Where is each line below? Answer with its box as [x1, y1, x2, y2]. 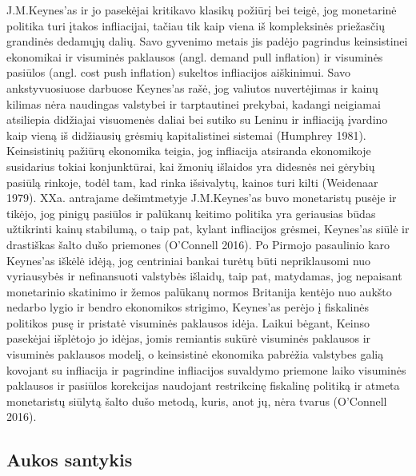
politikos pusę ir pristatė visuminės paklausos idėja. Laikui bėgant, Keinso [6, 314, 370, 331]
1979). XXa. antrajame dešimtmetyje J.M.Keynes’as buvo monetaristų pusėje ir [6, 189, 397, 206]
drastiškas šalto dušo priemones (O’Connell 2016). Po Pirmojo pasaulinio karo [6, 236, 390, 252]
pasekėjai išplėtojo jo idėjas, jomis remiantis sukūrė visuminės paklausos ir [6, 330, 371, 347]
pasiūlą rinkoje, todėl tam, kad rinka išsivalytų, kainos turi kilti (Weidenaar [6, 173, 378, 190]
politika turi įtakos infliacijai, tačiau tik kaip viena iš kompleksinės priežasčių [6, 17, 386, 34]
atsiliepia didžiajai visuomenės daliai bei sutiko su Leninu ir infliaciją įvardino [6, 111, 388, 128]
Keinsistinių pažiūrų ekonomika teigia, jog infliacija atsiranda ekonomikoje [6, 142, 371, 159]
